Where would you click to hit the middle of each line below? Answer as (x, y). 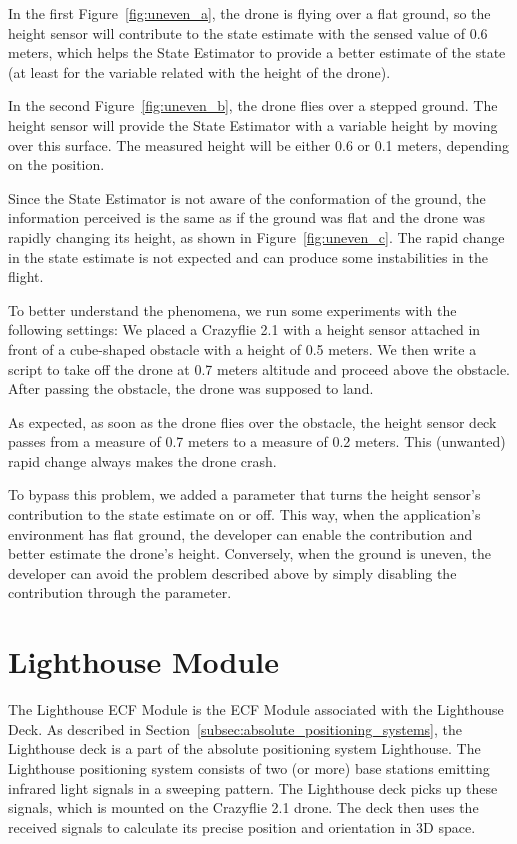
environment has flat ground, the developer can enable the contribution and (240, 533)
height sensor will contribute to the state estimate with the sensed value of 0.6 (248, 32)
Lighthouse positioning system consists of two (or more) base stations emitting (249, 767)
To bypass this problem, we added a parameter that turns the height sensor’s (244, 494)
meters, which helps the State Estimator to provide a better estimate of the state (257, 52)
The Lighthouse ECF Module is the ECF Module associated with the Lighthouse (256, 709)
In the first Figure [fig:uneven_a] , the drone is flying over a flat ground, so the (249, 13)
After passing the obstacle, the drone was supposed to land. (191, 388)
